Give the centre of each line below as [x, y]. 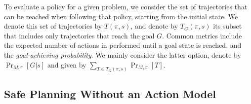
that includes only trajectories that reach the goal [79, 35]
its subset [228, 26]
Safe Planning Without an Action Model [110, 93]
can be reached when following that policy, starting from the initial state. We [121, 16]
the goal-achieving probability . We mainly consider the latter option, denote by [123, 54]
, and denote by [154, 26]
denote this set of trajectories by [53, 26]
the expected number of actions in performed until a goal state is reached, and [123, 45]
